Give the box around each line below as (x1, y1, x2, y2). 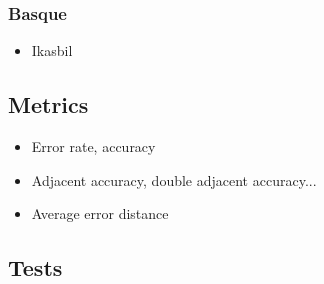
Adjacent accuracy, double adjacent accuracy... (31, 169, 317, 190)
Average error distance (31, 203, 169, 224)
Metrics (8, 89, 89, 120)
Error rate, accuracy (31, 136, 156, 157)
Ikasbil (31, 40, 73, 61)
